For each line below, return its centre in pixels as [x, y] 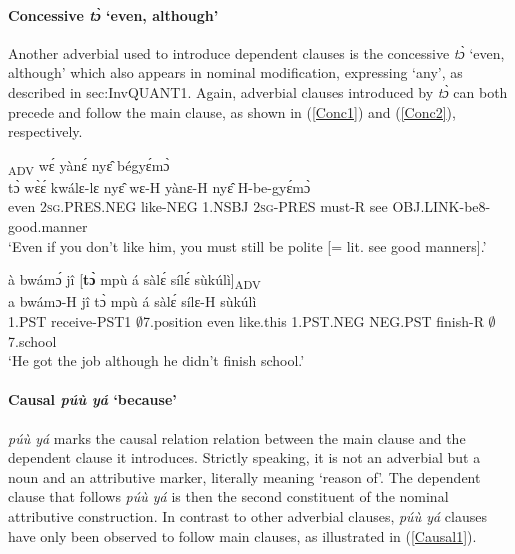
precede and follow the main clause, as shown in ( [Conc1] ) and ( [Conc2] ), [232, 111]
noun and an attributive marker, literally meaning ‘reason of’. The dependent [244, 476]
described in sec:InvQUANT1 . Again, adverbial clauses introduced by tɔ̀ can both [258, 91]
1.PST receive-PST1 [70, 320]
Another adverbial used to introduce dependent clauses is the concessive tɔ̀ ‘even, [256, 52]
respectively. [45, 131]
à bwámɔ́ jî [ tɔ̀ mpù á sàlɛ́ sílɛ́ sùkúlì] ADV [134, 281]
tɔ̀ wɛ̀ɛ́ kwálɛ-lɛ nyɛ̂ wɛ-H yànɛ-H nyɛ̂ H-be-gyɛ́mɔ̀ [159, 186]
